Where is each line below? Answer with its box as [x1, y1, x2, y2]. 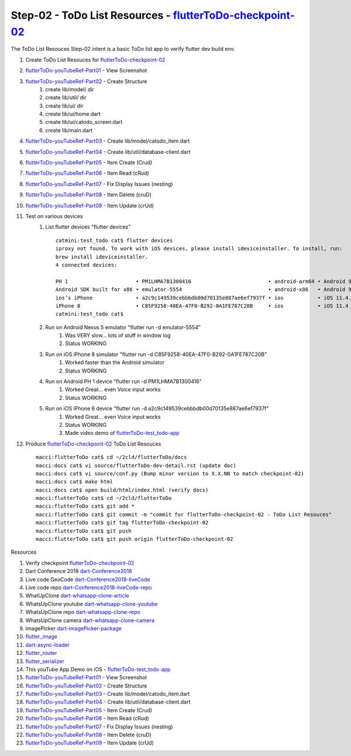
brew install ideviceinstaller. [56, 253, 149, 260]
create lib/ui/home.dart [45, 111, 101, 118]
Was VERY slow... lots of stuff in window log [65, 332, 171, 339]
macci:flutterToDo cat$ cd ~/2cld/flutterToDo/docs [36, 454, 187, 461]
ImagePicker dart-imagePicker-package [25, 624, 122, 631]
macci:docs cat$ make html [36, 478, 113, 485]
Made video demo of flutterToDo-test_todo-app [65, 430, 180, 437]
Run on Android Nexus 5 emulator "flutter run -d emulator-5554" [45, 323, 201, 330]
